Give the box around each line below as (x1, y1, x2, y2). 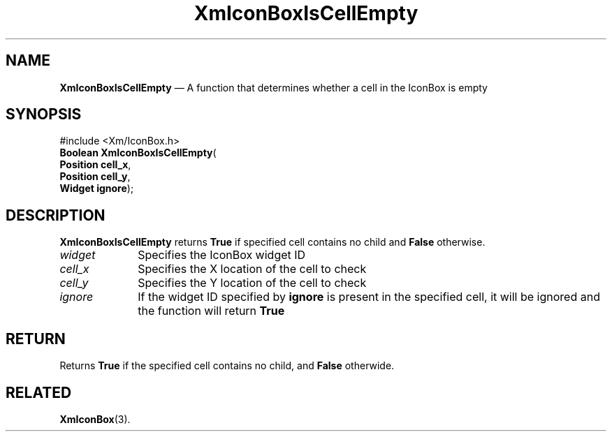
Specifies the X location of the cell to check (138, 262, 367, 276)
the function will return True (138, 304, 285, 318)
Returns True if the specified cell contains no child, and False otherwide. (59, 360, 395, 372)
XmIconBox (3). (59, 413, 131, 425)
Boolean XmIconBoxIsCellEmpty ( (59, 147, 217, 159)
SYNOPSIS (6, 105, 82, 124)
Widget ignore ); (59, 182, 134, 195)
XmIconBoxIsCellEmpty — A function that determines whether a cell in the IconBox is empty (59, 81, 488, 94)
